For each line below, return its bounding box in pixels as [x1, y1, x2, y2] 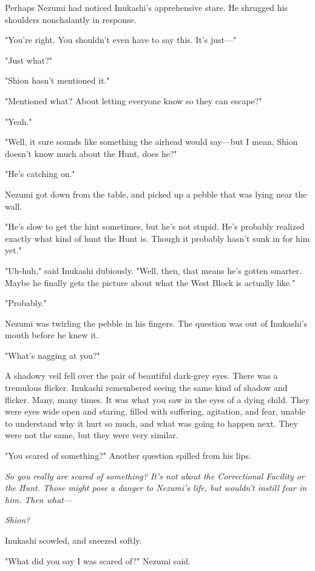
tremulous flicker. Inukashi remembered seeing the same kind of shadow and [5, 381, 288, 394]
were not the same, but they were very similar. [5, 429, 178, 441]
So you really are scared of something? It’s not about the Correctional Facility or [5, 469, 305, 482]
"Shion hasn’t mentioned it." [5, 74, 110, 87]
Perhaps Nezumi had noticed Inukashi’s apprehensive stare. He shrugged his [5, 1, 288, 13]
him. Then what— [5, 493, 73, 506]
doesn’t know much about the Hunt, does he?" [5, 147, 177, 159]
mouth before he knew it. [5, 329, 99, 341]
